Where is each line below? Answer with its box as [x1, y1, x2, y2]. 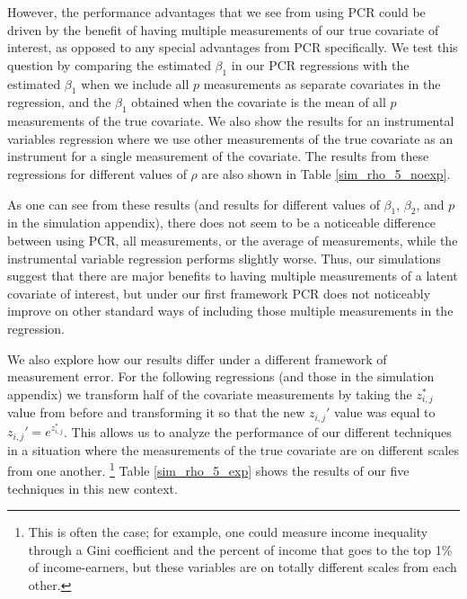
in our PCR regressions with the [231, 55, 410, 74]
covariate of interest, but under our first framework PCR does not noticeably [7, 283, 431, 302]
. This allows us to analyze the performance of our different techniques [63, 422, 452, 441]
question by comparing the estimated [7, 55, 211, 74]
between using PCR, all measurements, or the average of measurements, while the [7, 230, 458, 249]
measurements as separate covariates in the [203, 74, 441, 93]
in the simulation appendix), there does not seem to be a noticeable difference [7, 213, 436, 232]
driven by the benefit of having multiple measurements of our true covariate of [7, 20, 439, 39]
